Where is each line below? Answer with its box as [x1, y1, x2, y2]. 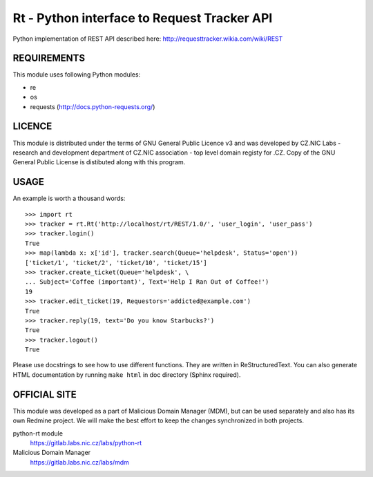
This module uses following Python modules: [12, 70, 141, 79]
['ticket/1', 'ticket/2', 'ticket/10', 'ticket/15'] [25, 259, 207, 266]
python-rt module [12, 429, 64, 438]
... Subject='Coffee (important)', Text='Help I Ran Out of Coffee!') [25, 278, 269, 286]
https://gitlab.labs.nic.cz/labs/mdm [30, 458, 129, 466]
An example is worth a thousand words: [12, 194, 126, 203]
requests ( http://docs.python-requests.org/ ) [30, 102, 155, 110]
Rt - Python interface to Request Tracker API [12, 10, 273, 26]
